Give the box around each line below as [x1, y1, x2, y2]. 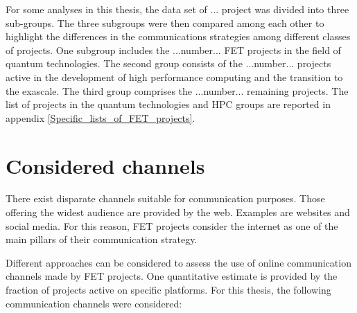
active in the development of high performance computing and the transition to [6, 69, 343, 84]
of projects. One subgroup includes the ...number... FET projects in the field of [6, 42, 341, 57]
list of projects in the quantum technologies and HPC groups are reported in [6, 97, 331, 111]
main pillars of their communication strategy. [6, 232, 198, 247]
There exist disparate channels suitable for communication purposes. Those [6, 191, 325, 206]
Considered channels [6, 151, 205, 179]
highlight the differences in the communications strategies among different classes [6, 29, 351, 44]
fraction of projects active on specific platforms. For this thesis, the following [6, 283, 331, 297]
